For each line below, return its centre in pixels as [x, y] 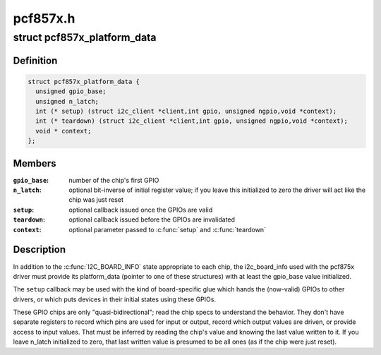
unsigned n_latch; [67, 101]
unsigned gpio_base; [71, 91]
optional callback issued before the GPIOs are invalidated [152, 219]
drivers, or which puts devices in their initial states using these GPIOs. [115, 299]
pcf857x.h [44, 18]
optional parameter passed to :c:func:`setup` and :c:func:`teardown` [167, 229]
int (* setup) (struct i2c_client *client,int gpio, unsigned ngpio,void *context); [186, 111]
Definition [35, 60]
